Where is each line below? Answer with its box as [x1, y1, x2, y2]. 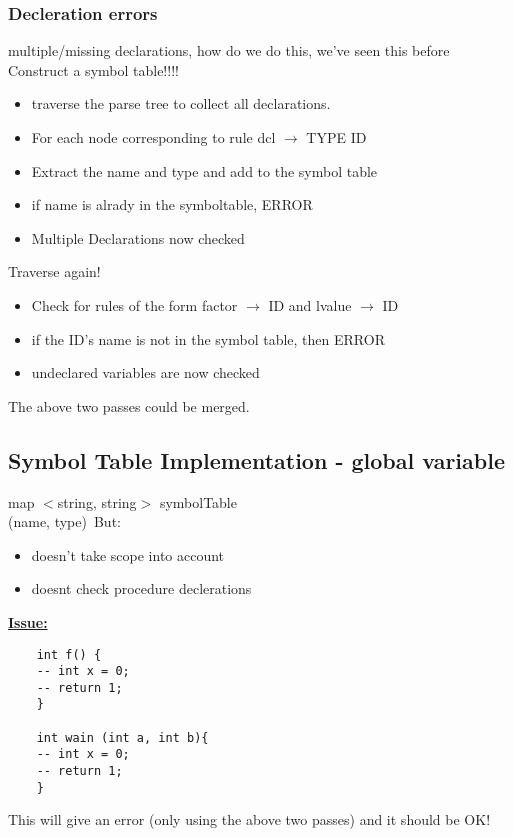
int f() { [36, 647, 102, 662]
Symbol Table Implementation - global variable [8, 444, 505, 475]
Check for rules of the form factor [31, 294, 238, 315]
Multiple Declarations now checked [31, 227, 245, 248]
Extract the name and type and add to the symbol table [31, 160, 378, 181]
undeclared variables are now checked [31, 362, 260, 383]
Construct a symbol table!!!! [8, 59, 179, 80]
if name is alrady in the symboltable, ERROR [31, 194, 313, 215]
